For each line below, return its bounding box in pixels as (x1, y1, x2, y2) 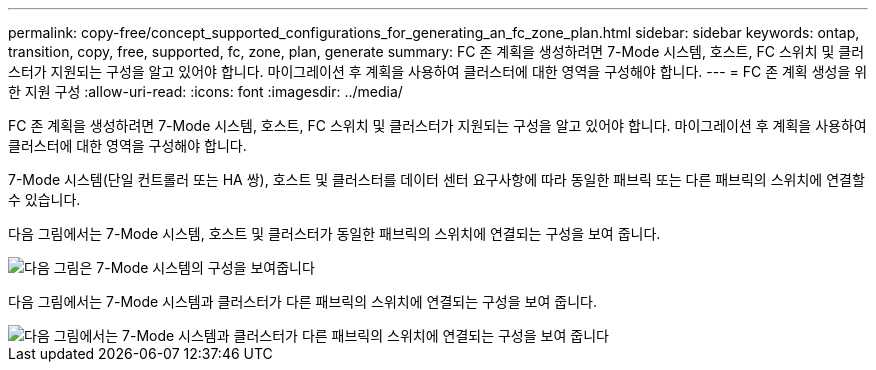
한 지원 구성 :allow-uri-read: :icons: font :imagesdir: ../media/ (8, 83, 403, 100)
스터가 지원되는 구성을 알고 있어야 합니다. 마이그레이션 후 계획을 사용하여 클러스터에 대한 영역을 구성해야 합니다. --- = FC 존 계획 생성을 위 (8, 63, 868, 80)
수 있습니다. (8, 191, 81, 208)
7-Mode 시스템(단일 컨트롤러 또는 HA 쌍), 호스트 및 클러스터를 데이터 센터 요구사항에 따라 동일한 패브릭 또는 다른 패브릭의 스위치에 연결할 (8, 171, 865, 188)
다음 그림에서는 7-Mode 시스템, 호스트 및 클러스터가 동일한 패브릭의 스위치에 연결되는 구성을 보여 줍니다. (8, 225, 661, 242)
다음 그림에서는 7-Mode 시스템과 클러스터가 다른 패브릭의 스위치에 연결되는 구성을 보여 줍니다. (8, 293, 597, 310)
